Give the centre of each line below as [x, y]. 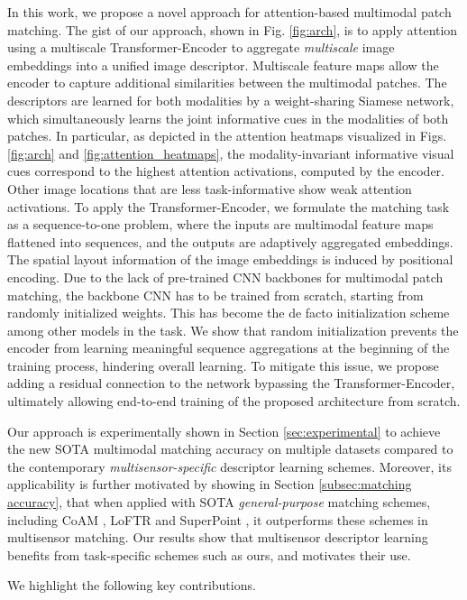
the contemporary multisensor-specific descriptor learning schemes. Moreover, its [229, 466]
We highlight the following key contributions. [132, 585]
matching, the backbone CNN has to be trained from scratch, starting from [215, 295]
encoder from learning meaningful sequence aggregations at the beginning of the [229, 348]
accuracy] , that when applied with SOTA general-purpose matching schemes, [219, 502]
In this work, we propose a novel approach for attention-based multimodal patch [229, 12]
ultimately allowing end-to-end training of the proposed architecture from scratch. [234, 401]
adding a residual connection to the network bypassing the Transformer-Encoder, [231, 383]
